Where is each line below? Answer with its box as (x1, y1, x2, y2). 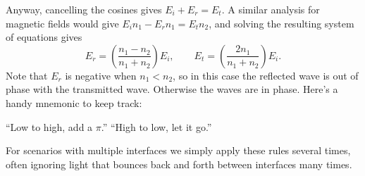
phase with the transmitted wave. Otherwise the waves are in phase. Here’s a (6, 82, 338, 96)
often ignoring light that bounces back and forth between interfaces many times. (6, 156, 352, 171)
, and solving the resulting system (209, 15, 354, 30)
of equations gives (6, 30, 82, 44)
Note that (6, 68, 48, 82)
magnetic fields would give (6, 15, 119, 30)
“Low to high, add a (6, 119, 93, 134)
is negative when (65, 68, 137, 82)
